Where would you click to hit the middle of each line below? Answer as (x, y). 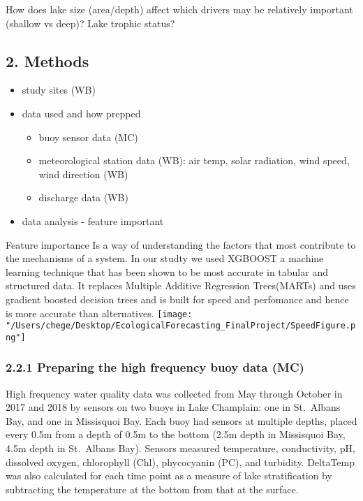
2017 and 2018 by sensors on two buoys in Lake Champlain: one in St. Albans (173, 407)
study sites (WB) (59, 90)
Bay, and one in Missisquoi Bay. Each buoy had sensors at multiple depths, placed (181, 420)
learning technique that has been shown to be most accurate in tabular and (167, 271)
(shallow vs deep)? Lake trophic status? (90, 23)
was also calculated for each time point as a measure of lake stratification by (169, 475)
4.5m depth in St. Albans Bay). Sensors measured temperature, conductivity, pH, (180, 448)
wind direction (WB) (83, 174)
